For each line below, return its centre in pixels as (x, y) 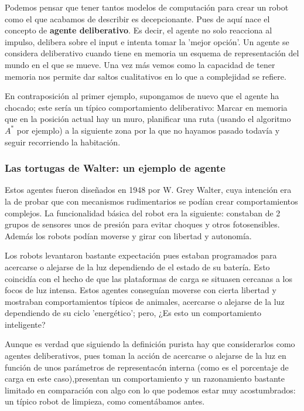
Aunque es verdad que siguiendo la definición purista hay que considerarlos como (150, 344)
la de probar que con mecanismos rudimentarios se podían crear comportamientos (151, 201)
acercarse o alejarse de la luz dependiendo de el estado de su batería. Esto (137, 266)
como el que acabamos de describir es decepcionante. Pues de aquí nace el (137, 18)
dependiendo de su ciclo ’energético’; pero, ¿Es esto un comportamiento (133, 313)
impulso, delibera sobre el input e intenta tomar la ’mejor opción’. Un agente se (147, 41)
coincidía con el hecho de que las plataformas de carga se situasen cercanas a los (148, 278)
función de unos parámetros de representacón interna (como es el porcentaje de (147, 367)
